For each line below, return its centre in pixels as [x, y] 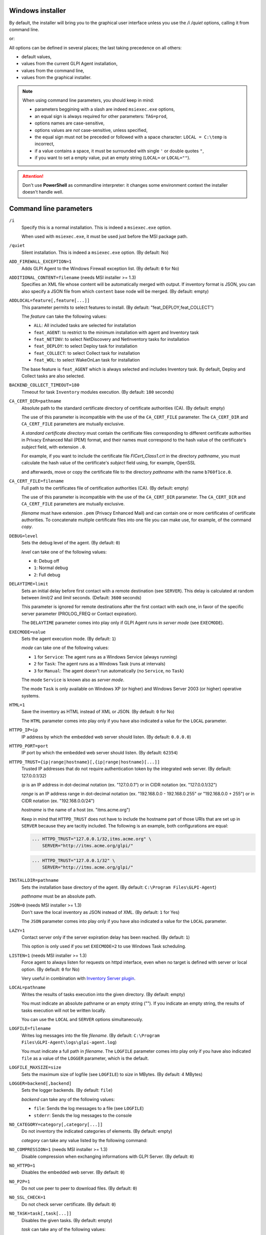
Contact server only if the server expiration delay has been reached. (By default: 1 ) [106, 937]
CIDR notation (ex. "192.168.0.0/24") [58, 801]
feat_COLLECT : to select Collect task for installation [87, 353]
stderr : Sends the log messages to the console [83, 1115]
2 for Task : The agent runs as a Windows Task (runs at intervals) [100, 664]
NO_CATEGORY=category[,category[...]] [56, 1124]
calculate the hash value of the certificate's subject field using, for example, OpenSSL [108, 463]
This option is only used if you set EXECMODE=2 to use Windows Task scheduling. [104, 947]
